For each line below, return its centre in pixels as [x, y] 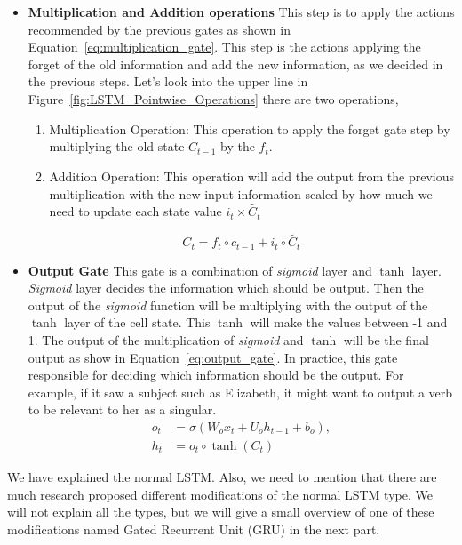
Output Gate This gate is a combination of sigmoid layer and [200, 270]
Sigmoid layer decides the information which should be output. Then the [226, 288]
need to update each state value [135, 211]
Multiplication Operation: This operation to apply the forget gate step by [250, 128]
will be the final [386, 340]
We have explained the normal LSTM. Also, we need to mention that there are [222, 477]
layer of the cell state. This [137, 322]
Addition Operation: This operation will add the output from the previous [251, 176]
